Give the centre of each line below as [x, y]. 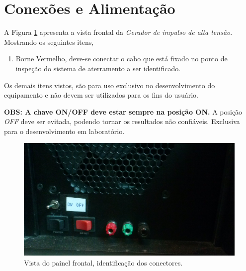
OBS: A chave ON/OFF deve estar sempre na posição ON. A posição [123, 111]
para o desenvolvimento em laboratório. [64, 131]
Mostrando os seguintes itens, [49, 42]
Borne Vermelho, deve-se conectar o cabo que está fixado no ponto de [122, 59]
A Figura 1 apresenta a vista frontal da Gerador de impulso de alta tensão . [118, 32]
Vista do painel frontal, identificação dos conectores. [103, 262]
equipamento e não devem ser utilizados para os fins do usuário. [101, 95]
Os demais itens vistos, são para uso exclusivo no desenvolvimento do [110, 85]
